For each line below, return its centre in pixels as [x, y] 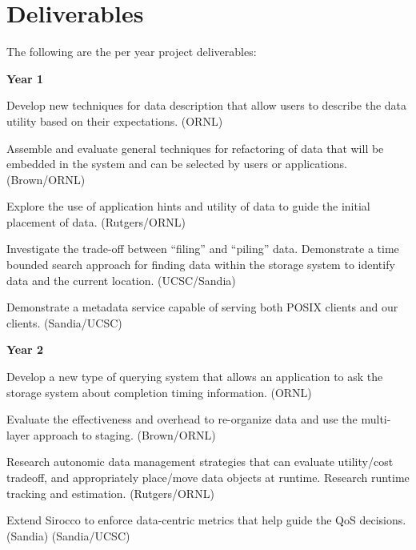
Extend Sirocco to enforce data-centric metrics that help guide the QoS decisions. [206, 520]
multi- [376, 419]
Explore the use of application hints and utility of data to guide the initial [188, 206]
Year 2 [25, 349]
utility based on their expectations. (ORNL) [115, 120]
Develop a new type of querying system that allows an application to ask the [195, 377]
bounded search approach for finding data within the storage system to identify [201, 265]
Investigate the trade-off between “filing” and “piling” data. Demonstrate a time [203, 249]
